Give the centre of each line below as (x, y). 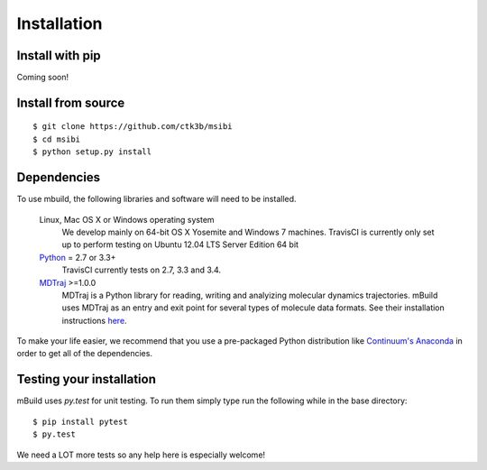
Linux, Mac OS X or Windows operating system (127, 219)
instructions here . (94, 320)
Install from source (71, 102)
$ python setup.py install (92, 152)
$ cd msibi (57, 139)
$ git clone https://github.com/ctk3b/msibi (133, 127)
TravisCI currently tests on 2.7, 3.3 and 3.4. (141, 270)
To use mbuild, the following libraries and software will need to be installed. (156, 199)
